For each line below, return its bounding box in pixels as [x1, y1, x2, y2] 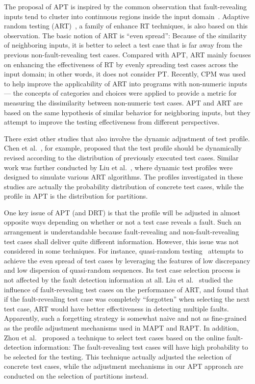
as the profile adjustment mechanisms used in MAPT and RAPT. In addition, [4, 323, 239, 333]
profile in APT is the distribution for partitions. [4, 191, 148, 201]
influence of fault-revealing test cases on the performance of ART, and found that [4, 284, 249, 294]
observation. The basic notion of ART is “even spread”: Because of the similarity [4, 30, 247, 40]
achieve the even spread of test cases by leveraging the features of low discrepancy [4, 255, 251, 265]
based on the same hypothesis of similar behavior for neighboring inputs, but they [4, 107, 251, 117]
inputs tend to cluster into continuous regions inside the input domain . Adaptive [4, 11, 250, 21]
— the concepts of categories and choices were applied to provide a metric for [4, 88, 237, 98]
